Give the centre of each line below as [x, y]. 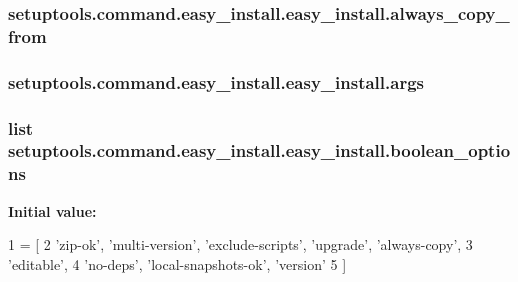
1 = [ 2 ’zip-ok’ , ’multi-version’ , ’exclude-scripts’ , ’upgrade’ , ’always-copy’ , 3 [240, 244]
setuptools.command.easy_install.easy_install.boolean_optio [259, 150]
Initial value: [52, 210]
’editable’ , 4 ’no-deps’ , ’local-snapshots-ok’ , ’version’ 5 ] [177, 263]
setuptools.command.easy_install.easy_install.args [216, 81]
